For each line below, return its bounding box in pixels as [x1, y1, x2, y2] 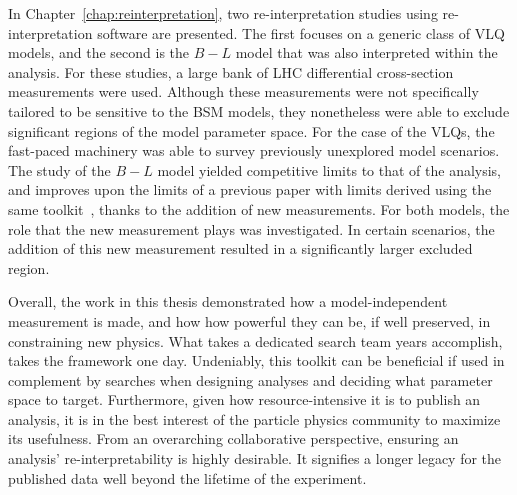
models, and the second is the [8, 42, 190, 63]
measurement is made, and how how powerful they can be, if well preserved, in [8, 310, 491, 331]
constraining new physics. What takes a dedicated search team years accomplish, [8, 330, 503, 351]
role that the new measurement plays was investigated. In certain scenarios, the [8, 218, 495, 239]
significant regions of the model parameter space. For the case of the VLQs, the [8, 120, 495, 141]
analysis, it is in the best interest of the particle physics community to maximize [8, 408, 501, 429]
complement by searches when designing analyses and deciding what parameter [8, 369, 493, 390]
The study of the [8, 159, 111, 180]
